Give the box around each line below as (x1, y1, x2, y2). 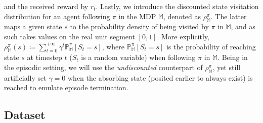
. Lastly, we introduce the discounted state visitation (96, 1, 259, 11)
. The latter (210, 11, 247, 21)
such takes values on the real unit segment (4, 31, 135, 41)
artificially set (4, 72, 47, 83)
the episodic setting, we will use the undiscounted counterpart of (4, 61, 203, 72)
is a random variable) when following (81, 52, 196, 63)
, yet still (212, 61, 241, 72)
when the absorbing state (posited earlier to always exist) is (67, 72, 253, 83)
